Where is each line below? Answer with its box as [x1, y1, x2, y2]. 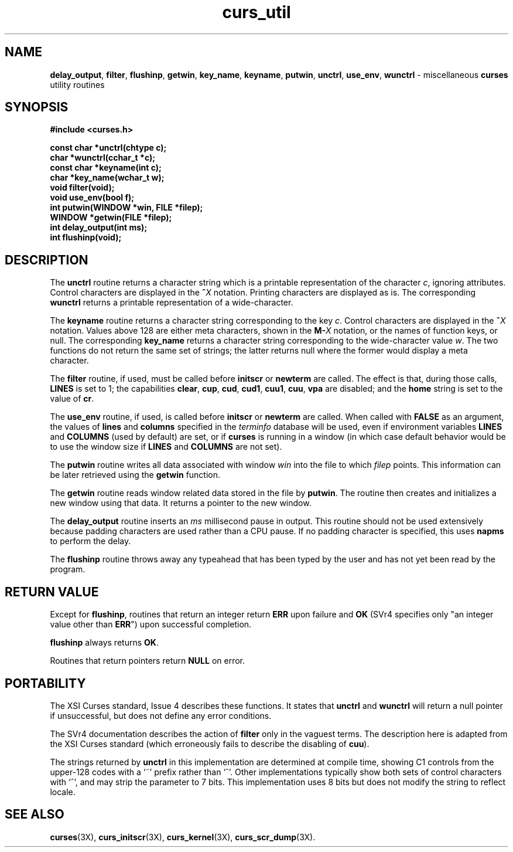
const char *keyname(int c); [50, 162, 162, 173]
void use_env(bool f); [50, 192, 135, 203]
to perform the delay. [50, 536, 131, 546]
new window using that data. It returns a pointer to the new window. [50, 498, 312, 508]
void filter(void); [50, 182, 115, 193]
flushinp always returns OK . [50, 637, 159, 648]
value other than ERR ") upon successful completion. [50, 619, 252, 630]
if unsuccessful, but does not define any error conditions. [50, 710, 272, 721]
